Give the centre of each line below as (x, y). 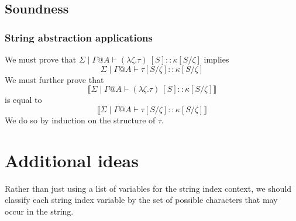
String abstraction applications (79, 37)
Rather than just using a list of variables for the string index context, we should (148, 188)
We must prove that (41, 59)
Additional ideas (72, 160)
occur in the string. (39, 211)
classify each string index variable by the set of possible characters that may (141, 200)
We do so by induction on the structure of (80, 120)
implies (216, 59)
